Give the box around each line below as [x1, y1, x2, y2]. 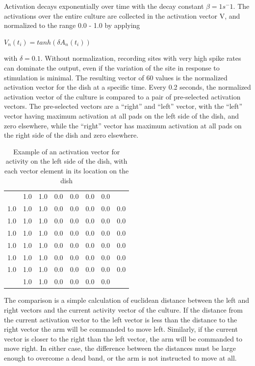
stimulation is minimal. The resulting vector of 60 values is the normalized [4, 72, 228, 82]
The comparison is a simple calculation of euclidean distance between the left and [4, 295, 250, 305]
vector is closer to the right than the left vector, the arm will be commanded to [4, 333, 243, 343]
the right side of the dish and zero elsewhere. [4, 130, 139, 140]
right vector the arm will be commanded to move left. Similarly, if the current [4, 324, 238, 334]
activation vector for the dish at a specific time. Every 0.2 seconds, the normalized [4, 82, 251, 92]
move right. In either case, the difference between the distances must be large [4, 343, 236, 353]
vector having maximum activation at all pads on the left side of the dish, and [4, 110, 239, 121]
